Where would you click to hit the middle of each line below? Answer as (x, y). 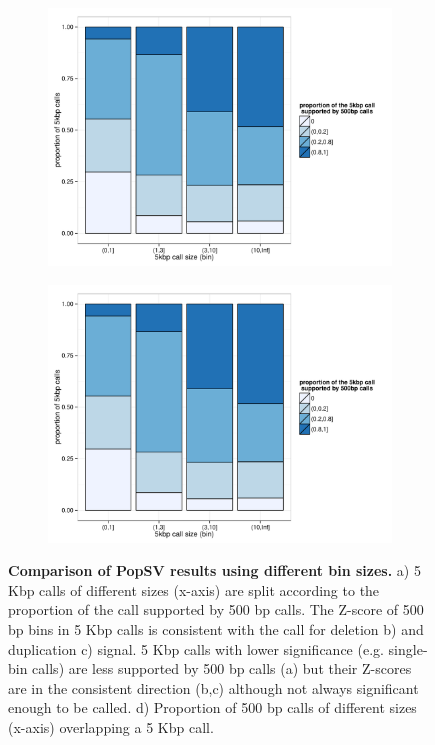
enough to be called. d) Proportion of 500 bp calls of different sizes (212, 707)
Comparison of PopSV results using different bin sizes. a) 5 (214, 570)
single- (408, 648)
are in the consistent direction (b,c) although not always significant (213, 687)
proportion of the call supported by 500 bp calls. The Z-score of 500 (216, 609)
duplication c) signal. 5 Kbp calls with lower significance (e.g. (196, 648)
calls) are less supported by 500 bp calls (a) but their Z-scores (222, 668)
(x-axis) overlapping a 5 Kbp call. (111, 726)
